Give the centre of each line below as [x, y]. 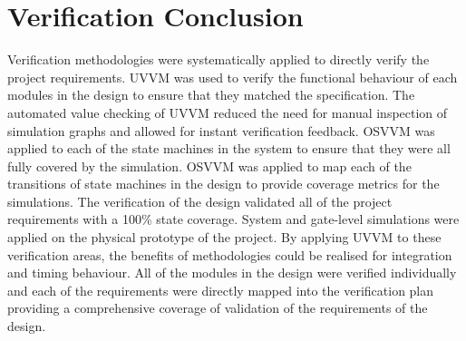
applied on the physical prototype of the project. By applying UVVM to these [224, 237]
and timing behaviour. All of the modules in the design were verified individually [232, 273]
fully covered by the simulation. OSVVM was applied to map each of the [209, 166]
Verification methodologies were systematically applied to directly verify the [218, 59]
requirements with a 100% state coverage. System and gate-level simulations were [233, 219]
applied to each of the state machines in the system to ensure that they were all [229, 148]
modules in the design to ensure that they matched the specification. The [211, 95]
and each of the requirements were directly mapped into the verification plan [221, 290]
